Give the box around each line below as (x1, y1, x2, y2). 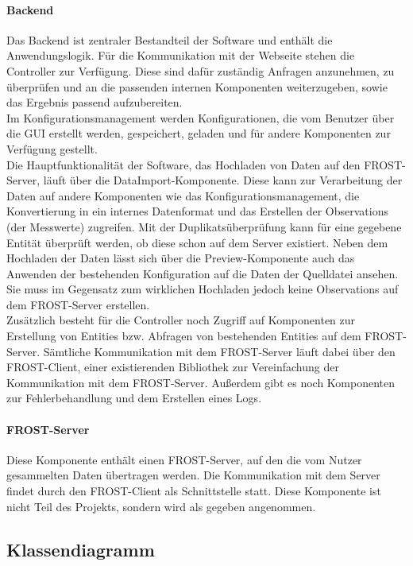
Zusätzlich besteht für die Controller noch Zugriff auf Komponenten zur (6, 312, 356, 328)
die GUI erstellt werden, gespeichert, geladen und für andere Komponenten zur (6, 125, 391, 141)
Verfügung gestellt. (6, 140, 98, 157)
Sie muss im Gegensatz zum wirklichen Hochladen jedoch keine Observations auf (6, 281, 399, 297)
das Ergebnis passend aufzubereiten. (6, 94, 183, 110)
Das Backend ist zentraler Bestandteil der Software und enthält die (6, 31, 333, 48)
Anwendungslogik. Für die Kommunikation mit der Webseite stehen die (6, 47, 355, 64)
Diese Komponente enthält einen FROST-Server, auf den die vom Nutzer (6, 451, 362, 467)
